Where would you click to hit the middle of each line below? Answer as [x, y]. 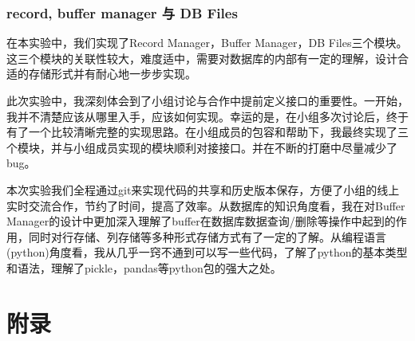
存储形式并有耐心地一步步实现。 [112, 74]
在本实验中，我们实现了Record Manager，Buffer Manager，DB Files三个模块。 [207, 43]
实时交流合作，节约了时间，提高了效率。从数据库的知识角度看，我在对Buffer [206, 205]
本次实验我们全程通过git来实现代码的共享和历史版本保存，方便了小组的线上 [203, 189]
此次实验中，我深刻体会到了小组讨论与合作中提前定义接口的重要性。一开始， [207, 100]
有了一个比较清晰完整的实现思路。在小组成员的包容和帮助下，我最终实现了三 [207, 132]
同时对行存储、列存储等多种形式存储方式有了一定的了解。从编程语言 [207, 236]
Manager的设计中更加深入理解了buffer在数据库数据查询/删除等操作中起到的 [201, 221]
